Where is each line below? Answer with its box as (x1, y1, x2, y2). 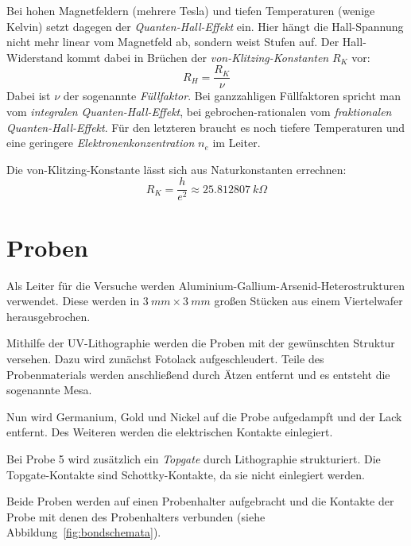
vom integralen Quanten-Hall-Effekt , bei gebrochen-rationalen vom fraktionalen (6, 103, 392, 120)
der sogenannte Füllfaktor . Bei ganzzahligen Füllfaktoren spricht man (63, 87, 401, 104)
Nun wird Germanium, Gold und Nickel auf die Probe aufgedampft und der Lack (6, 408, 402, 424)
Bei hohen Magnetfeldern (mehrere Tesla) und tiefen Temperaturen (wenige (6, 2, 375, 18)
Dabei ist (6, 87, 51, 104)
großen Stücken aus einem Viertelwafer (214, 292, 403, 309)
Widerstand (6, 48, 64, 65)
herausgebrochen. (6, 308, 91, 324)
